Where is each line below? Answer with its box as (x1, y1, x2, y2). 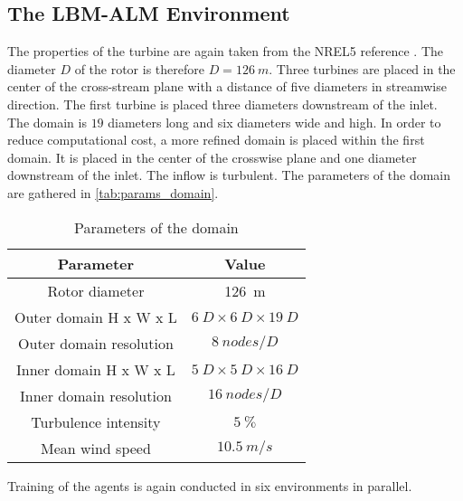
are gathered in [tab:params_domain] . (7, 183, 219, 202)
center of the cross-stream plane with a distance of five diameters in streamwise (7, 77, 447, 96)
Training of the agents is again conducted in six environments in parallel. (7, 476, 412, 495)
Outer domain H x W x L (14, 306, 177, 327)
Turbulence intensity (31, 411, 161, 432)
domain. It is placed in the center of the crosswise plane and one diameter (7, 147, 417, 166)
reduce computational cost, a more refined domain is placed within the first (7, 130, 425, 149)
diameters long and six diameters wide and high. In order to (108, 112, 441, 131)
